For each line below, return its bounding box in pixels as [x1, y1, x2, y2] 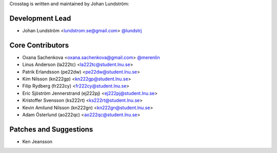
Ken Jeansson [22, 138, 53, 144]
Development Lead [9, 14, 71, 23]
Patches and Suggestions [9, 125, 93, 134]
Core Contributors [9, 41, 69, 50]
